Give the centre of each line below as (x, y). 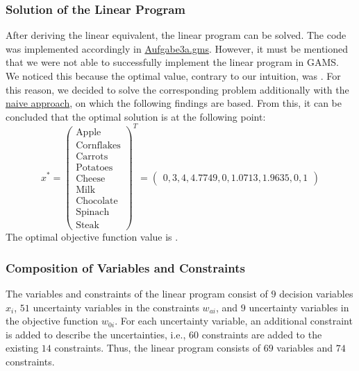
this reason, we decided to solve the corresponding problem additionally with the (177, 89)
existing (22, 348)
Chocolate (97, 201)
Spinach (93, 213)
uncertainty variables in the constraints (116, 307)
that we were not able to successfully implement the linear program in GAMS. (172, 62)
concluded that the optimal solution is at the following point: (136, 116)
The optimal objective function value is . (92, 237)
